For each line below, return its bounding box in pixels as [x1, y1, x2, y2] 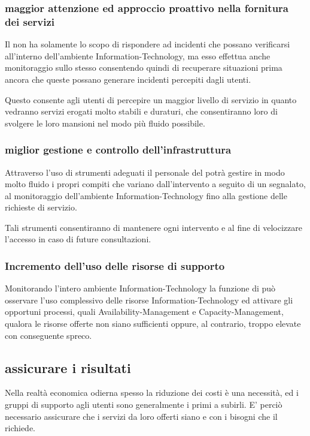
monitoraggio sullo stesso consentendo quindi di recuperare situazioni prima [5, 61, 282, 74]
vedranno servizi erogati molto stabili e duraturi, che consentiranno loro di [5, 105, 278, 118]
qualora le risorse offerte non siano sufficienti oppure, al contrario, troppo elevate [5, 317, 301, 330]
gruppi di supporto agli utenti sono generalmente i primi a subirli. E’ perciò [5, 398, 282, 411]
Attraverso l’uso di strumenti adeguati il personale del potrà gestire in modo [5, 166, 285, 178]
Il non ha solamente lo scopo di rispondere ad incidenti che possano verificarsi [5, 38, 290, 50]
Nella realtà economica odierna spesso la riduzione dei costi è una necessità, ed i [5, 386, 299, 399]
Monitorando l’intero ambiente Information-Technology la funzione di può [5, 282, 276, 294]
